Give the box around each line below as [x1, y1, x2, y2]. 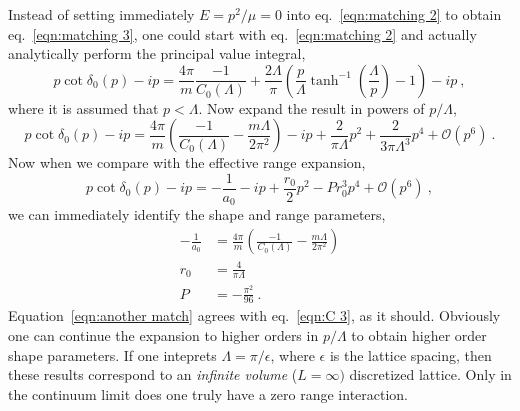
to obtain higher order [351, 325, 487, 345]
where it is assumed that [8, 97, 159, 118]
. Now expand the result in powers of [198, 97, 425, 118]
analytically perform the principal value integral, [8, 43, 306, 64]
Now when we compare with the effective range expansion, [8, 152, 366, 173]
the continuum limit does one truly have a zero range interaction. [8, 383, 409, 404]
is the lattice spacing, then [329, 344, 492, 365]
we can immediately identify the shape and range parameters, [8, 204, 386, 225]
